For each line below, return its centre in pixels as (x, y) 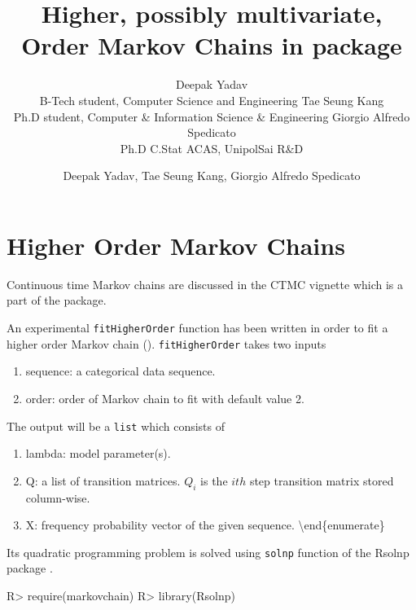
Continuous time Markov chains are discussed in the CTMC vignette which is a (205, 284)
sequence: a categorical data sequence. (120, 371)
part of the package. (57, 300)
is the (214, 480)
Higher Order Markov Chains (176, 245)
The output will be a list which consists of (116, 426)
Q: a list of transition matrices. (103, 480)
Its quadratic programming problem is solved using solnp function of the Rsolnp (208, 552)
